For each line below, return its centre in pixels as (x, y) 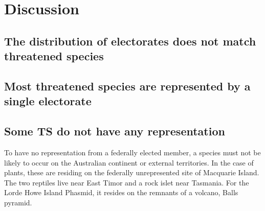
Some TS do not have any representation (115, 131)
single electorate (48, 101)
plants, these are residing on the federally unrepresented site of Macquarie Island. (132, 172)
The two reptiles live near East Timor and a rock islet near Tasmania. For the (127, 182)
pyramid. (18, 202)
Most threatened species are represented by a (127, 86)
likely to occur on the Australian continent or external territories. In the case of (129, 162)
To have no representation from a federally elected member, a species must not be (132, 152)
